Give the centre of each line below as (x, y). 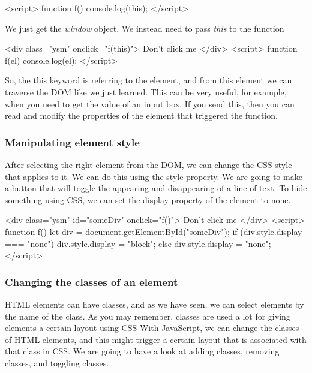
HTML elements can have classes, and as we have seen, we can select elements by (154, 304)
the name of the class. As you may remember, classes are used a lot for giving (148, 316)
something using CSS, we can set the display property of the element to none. (148, 199)
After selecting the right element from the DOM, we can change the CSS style (148, 164)
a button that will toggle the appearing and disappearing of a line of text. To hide (156, 188)
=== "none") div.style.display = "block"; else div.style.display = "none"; (138, 243)
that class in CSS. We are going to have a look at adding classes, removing (142, 351)
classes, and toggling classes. (57, 363)
